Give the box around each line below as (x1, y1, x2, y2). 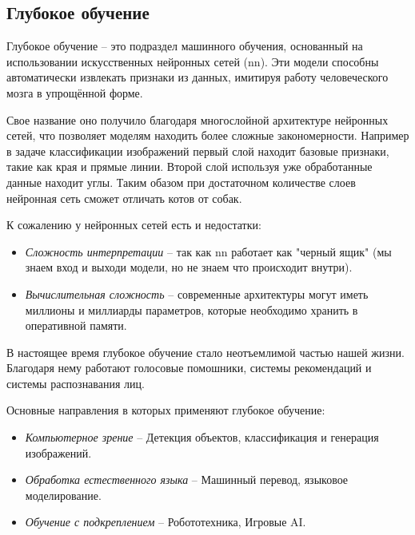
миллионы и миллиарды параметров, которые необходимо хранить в (25, 301, 358, 318)
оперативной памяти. (25, 317, 127, 334)
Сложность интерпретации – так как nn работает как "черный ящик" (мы (25, 243, 392, 260)
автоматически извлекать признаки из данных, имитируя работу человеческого (6, 69, 389, 85)
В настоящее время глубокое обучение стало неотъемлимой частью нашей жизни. (6, 343, 405, 360)
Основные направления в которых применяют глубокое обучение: (6, 402, 325, 418)
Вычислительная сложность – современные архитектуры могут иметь (25, 285, 369, 302)
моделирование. (25, 486, 102, 503)
